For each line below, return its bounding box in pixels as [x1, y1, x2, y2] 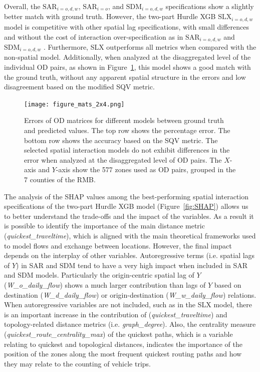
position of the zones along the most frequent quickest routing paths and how [4, 348, 242, 359]
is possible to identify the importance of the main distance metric [4, 220, 205, 231]
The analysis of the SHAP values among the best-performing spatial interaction [4, 191, 248, 201]
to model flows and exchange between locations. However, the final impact [4, 240, 232, 251]
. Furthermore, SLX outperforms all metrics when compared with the [44, 41, 256, 52]
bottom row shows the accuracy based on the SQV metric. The [24, 135, 218, 145]
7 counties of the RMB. [24, 174, 96, 184]
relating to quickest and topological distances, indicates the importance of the [4, 338, 242, 349]
